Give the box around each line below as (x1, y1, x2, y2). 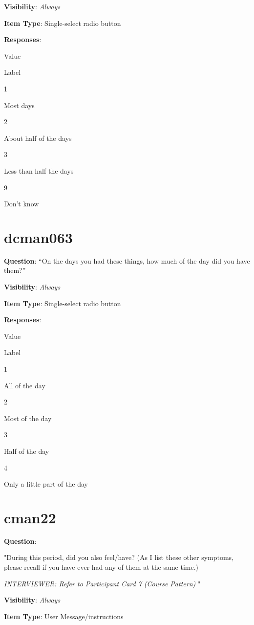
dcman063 (4, 227, 73, 247)
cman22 (4, 507, 56, 527)
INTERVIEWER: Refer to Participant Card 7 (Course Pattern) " (4, 578, 201, 588)
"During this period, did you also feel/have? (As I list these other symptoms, (4, 552, 234, 562)
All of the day (4, 380, 45, 390)
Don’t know (4, 199, 39, 209)
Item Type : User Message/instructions (4, 611, 124, 621)
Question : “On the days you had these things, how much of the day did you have (4, 255, 250, 266)
